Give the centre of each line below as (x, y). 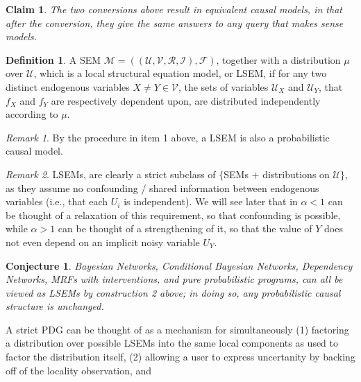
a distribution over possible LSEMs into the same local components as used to (172, 343)
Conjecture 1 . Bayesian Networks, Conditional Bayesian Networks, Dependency (179, 265)
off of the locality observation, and (79, 370)
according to (32, 114)
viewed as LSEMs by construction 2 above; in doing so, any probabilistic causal (173, 292)
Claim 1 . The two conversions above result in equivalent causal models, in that (174, 9)
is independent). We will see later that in (211, 201)
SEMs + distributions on (277, 174)
